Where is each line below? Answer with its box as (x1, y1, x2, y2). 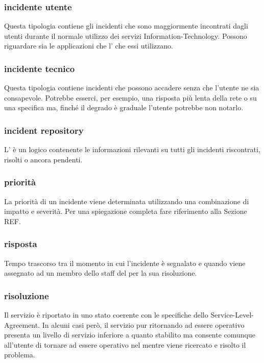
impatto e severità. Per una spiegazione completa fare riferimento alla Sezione (4, 206, 247, 216)
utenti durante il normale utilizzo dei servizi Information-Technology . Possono (4, 30, 247, 41)
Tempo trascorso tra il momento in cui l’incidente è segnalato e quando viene (4, 257, 246, 268)
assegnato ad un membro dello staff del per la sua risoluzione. (4, 268, 197, 278)
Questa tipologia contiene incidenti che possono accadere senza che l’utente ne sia (4, 82, 259, 93)
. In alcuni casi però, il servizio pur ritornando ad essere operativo (38, 319, 245, 330)
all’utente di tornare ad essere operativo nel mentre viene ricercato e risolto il (4, 339, 246, 350)
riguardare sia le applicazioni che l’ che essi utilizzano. (4, 40, 173, 51)
